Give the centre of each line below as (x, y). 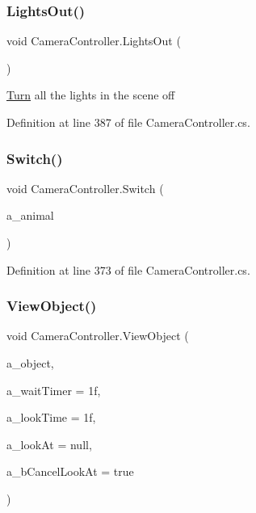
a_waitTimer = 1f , (54, 390)
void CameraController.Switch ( (85, 188)
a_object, (30, 363)
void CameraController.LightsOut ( (94, 41)
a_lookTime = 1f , (51, 417)
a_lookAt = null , (49, 444)
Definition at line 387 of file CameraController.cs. (128, 122)
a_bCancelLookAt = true (70, 471)
